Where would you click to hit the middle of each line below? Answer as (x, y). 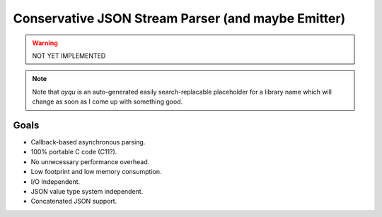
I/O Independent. (56, 181)
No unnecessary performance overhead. (90, 161)
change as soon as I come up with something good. (108, 101)
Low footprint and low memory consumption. (96, 172)
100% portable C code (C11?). (74, 152)
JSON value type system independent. (87, 191)
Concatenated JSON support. (74, 201)
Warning (45, 43)
